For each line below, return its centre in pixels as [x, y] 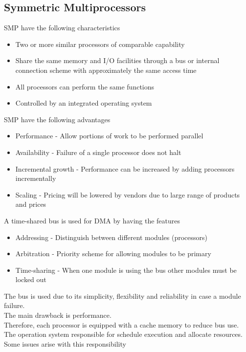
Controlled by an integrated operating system [84, 103]
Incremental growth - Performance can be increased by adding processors [125, 168]
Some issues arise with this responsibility [65, 343]
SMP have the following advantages [57, 119]
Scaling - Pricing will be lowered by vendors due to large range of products [128, 194]
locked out [31, 279]
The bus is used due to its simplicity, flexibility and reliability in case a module [123, 296]
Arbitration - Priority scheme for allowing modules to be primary [113, 253]
